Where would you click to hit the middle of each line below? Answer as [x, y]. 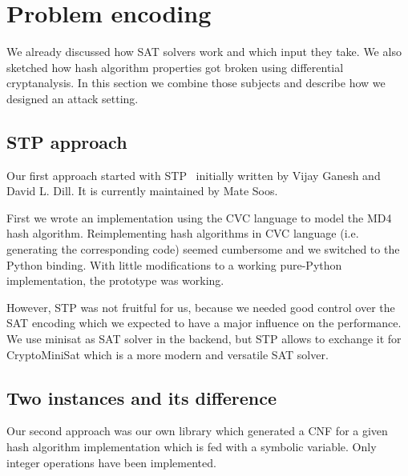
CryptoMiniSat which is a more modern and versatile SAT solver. [168, 354]
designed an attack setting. [73, 98]
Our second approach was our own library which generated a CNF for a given [197, 431]
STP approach [67, 141]
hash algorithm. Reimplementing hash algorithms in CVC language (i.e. [183, 233]
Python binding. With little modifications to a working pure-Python [174, 264]
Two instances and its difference [142, 397]
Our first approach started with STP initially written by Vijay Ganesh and [194, 175]
